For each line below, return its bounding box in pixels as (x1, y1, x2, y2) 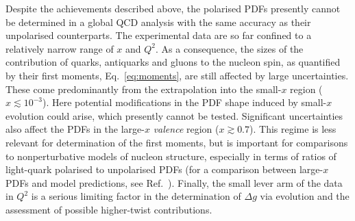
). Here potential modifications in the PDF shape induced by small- (42, 95, 327, 109)
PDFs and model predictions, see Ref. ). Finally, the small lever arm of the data (5, 175, 343, 190)
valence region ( (153, 122, 219, 136)
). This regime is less (249, 122, 336, 136)
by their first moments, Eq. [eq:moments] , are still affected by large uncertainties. (5, 68, 349, 82)
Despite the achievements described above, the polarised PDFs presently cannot (5, 1, 341, 15)
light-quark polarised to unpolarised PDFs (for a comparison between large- (5, 162, 323, 177)
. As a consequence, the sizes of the (156, 41, 304, 55)
